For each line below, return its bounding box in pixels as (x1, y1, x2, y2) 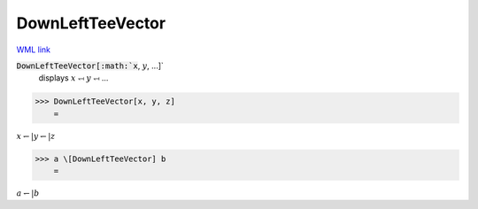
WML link (16, 44, 51, 55)
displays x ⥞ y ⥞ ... (38, 73, 109, 83)
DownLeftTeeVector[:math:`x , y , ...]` (16, 60, 164, 71)
